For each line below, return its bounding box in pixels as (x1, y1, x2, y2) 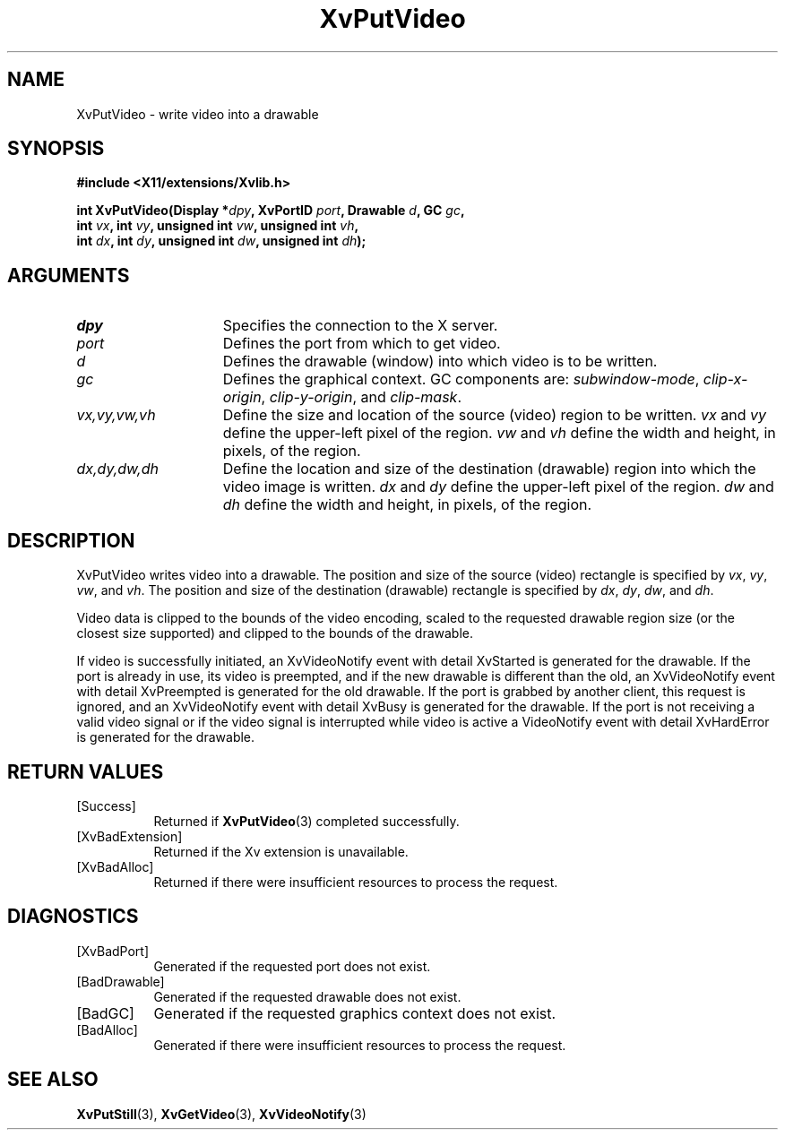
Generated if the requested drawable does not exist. (153, 988, 462, 1004)
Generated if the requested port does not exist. (153, 958, 431, 974)
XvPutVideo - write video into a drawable (76, 106, 319, 122)
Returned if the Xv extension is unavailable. (153, 843, 409, 859)
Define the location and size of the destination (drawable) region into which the (222, 460, 756, 478)
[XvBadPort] (76, 943, 150, 959)
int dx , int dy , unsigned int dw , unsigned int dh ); (76, 233, 367, 249)
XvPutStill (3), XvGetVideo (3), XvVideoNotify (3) (76, 1106, 367, 1122)
